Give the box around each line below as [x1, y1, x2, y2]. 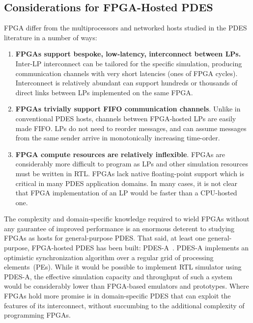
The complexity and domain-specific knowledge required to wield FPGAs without [4, 214, 250, 224]
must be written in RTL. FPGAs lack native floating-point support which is [15, 168, 245, 178]
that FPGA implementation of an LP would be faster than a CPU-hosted [15, 188, 237, 198]
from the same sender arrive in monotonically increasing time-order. [15, 133, 220, 143]
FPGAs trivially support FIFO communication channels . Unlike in [15, 104, 241, 114]
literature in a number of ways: [4, 32, 97, 42]
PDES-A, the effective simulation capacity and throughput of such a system [4, 271, 232, 281]
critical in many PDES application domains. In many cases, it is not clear [15, 178, 238, 188]
